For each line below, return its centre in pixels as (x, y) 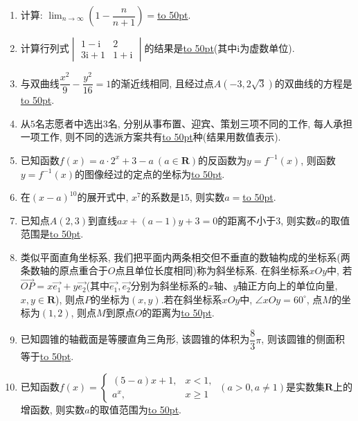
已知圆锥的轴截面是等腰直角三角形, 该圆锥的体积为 (135, 339)
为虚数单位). (267, 48)
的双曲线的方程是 (313, 83)
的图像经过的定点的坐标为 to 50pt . (150, 173)
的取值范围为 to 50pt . (136, 409)
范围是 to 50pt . (52, 234)
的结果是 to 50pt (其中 (191, 48)
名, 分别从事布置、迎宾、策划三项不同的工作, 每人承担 (230, 123)
